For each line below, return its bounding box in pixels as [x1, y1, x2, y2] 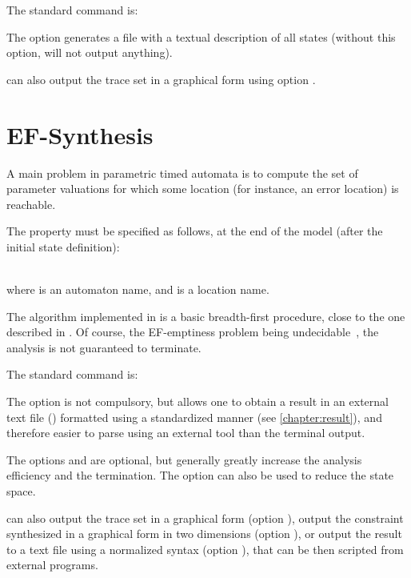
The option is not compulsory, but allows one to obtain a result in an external [6, 393, 389, 410]
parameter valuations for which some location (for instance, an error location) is [6, 180, 399, 197]
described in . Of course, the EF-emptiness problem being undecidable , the [6, 323, 379, 340]
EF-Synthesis [6, 118, 154, 151]
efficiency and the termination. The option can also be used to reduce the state [6, 467, 394, 484]
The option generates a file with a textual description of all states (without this [6, 28, 396, 45]
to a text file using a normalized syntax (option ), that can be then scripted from [6, 540, 404, 557]
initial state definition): [6, 238, 120, 255]
